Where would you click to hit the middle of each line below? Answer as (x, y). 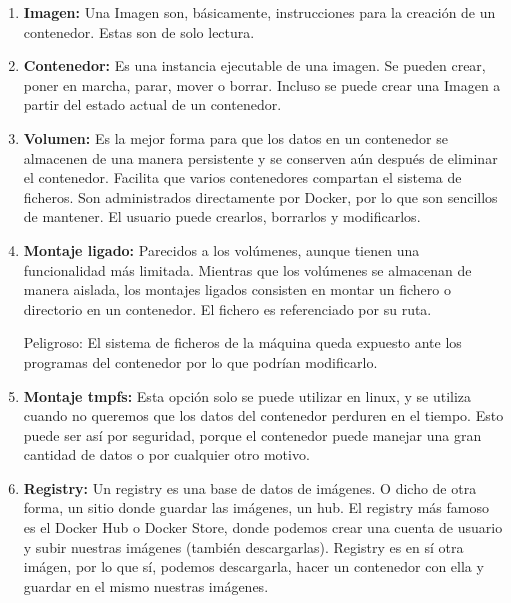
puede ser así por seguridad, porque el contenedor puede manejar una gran (252, 434)
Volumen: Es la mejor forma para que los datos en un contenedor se (235, 137)
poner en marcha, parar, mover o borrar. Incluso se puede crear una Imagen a (262, 84)
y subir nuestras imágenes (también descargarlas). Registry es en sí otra (243, 546)
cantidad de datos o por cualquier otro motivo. (166, 454)
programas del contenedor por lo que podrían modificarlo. (200, 361)
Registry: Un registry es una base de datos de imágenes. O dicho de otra (250, 487)
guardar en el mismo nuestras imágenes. (146, 585)
